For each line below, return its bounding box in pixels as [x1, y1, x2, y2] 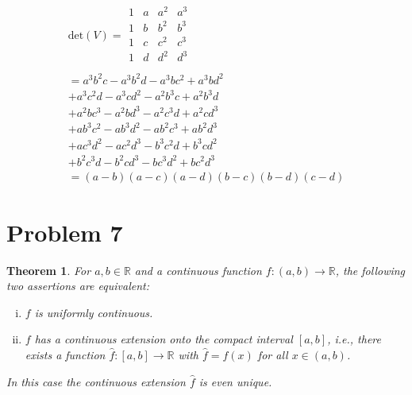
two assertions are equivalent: [6, 277, 149, 294]
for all [257, 347, 288, 363]
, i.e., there [327, 331, 381, 347]
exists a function [25, 347, 106, 363]
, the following [335, 261, 406, 278]
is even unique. [198, 373, 272, 389]
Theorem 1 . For [6, 261, 91, 278]
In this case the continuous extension [6, 373, 186, 389]
